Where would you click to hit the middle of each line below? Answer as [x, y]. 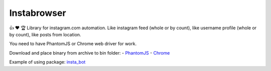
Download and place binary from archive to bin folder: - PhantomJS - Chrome [90, 53]
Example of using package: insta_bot [47, 62]
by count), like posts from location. [45, 34]
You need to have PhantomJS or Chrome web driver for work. [73, 44]
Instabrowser [38, 13]
